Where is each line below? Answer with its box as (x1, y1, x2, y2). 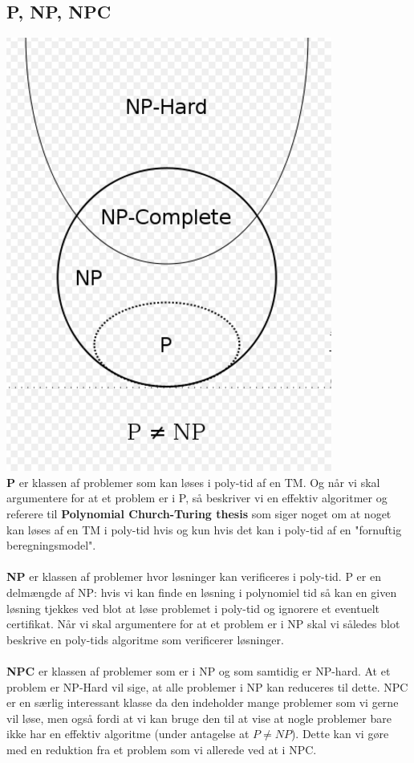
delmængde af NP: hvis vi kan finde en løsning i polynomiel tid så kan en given (6, 583, 397, 600)
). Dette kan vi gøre (290, 725, 389, 742)
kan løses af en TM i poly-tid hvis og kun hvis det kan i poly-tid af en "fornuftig (6, 521, 402, 538)
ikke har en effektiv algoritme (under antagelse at (6, 725, 250, 742)
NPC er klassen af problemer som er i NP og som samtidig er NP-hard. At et (6, 662, 391, 679)
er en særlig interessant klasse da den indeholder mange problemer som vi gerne (6, 694, 399, 711)
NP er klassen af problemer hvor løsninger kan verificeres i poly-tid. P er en (6, 568, 381, 585)
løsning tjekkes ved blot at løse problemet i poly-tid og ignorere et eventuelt (6, 599, 380, 616)
